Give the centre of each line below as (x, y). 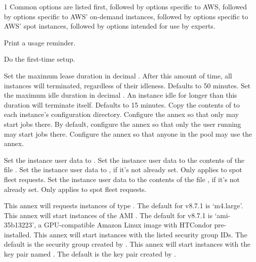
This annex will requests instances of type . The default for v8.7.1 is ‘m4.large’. (124, 206)
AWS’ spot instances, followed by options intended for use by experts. (110, 26)
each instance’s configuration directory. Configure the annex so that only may (122, 114)
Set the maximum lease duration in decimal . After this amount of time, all (118, 75)
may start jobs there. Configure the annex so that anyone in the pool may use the (128, 133)
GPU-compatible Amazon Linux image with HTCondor (128, 225)
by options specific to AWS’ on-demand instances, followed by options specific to (126, 16)
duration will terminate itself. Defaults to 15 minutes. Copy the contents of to (122, 104)
